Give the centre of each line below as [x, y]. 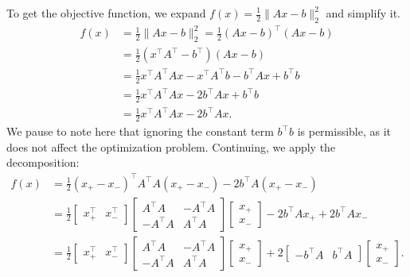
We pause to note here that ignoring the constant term [140, 131]
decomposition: [43, 162]
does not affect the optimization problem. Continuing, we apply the [171, 146]
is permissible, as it [344, 131]
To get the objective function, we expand [106, 13]
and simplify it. [363, 13]
